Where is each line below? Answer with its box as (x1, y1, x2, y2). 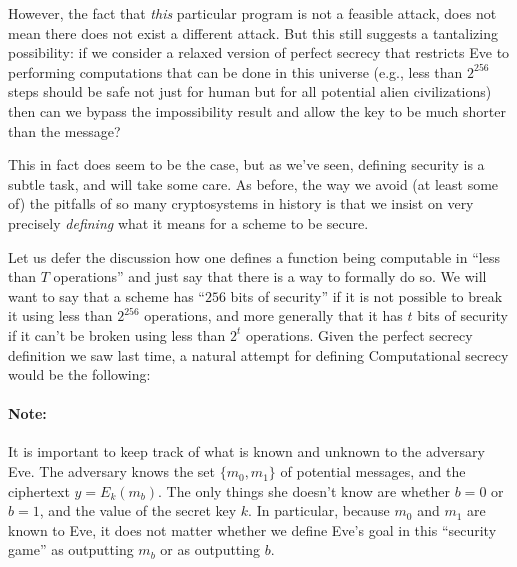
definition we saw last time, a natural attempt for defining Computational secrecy (8, 344, 509, 365)
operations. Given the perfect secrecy (245, 324, 473, 345)
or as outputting (160, 539, 260, 560)
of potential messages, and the (280, 461, 466, 482)
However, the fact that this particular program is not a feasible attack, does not (8, 3, 497, 23)
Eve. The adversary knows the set (8, 461, 215, 482)
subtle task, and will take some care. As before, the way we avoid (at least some (8, 173, 499, 194)
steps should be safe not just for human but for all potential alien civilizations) (8, 81, 492, 102)
